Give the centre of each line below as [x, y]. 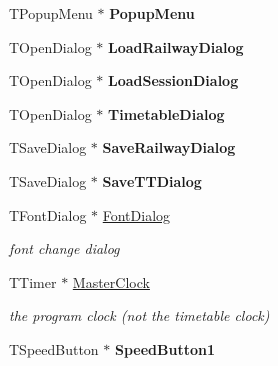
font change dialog [64, 248]
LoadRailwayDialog [176, 46]
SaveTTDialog [152, 180]
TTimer [33, 281]
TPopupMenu [51, 13]
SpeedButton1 [165, 348]
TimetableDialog [166, 113]
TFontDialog [48, 214]
